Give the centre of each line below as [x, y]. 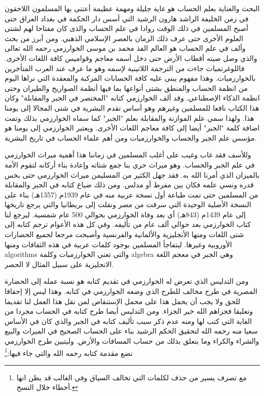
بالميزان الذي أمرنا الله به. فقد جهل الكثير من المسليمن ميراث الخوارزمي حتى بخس [132, 174]
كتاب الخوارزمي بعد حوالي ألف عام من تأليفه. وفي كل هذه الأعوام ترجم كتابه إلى [128, 224]
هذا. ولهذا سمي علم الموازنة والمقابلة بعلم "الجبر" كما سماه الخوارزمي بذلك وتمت [129, 118]
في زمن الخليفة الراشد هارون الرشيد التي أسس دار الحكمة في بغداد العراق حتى [127, 18]
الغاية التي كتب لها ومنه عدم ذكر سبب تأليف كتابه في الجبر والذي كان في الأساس [128, 321]
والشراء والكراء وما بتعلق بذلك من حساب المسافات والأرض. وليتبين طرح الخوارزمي [132, 341]
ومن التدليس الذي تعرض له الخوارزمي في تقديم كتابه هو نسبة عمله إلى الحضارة [127, 281]
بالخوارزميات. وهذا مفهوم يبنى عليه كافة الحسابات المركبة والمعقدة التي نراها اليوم [130, 78]
